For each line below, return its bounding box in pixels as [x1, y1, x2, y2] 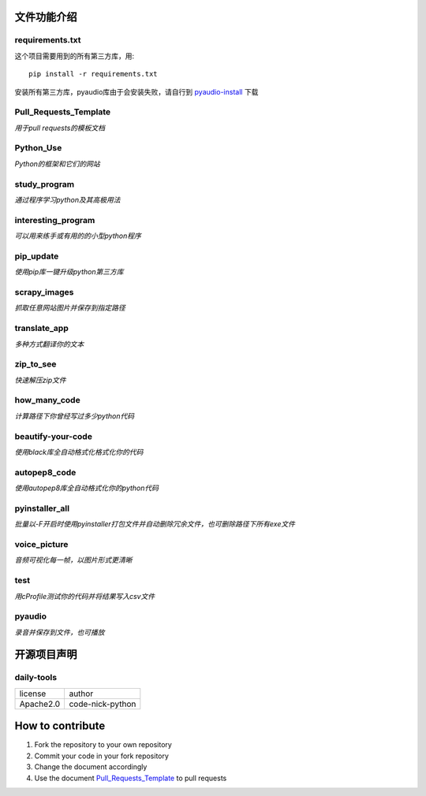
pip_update [14, 251, 59, 262]
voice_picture [14, 539, 69, 549]
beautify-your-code [14, 430, 92, 441]
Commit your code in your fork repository [34, 751, 170, 761]
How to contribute [14, 720, 106, 733]
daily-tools [14, 672, 58, 683]
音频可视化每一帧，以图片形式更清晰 [14, 556, 133, 565]
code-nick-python [69, 698, 136, 709]
